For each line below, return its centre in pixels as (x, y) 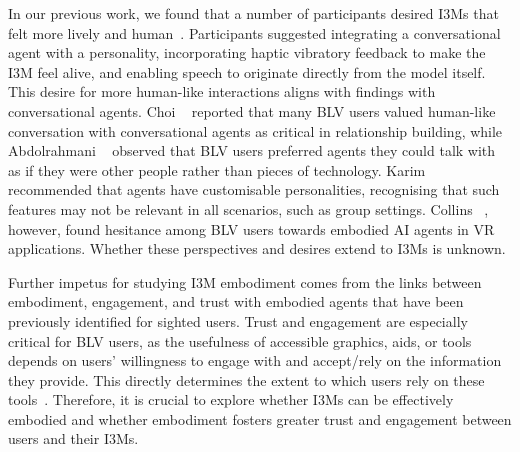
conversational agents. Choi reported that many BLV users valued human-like (252, 110)
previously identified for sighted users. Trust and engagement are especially (238, 320)
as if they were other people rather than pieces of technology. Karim (217, 169)
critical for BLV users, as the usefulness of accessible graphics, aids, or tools (240, 340)
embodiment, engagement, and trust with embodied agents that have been (236, 301)
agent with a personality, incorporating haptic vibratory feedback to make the (247, 52)
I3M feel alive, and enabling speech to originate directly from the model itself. (247, 71)
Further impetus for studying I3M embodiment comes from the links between (245, 281)
